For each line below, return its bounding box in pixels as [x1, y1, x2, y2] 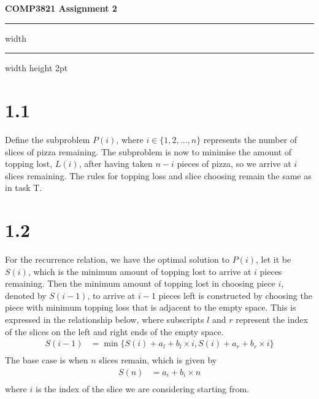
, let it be [256, 253, 291, 265]
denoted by [5, 289, 47, 301]
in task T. [5, 181, 42, 194]
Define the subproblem [5, 133, 90, 145]
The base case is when [5, 354, 88, 366]
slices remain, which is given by [99, 354, 217, 366]
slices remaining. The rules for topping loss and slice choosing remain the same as [5, 169, 312, 182]
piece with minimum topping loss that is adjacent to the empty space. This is [5, 301, 296, 314]
